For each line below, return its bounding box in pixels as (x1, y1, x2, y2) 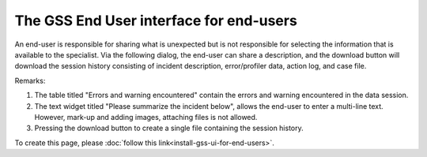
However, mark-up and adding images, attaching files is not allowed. (34, 112, 258, 121)
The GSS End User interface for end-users (14, 12, 298, 29)
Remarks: (14, 76, 46, 85)
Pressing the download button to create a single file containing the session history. (34, 123, 304, 133)
